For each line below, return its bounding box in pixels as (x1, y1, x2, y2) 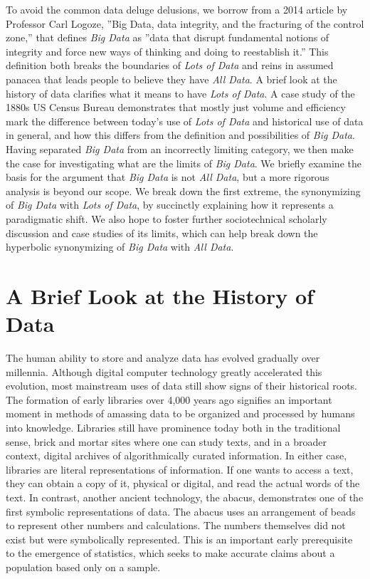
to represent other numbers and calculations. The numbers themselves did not (6, 518, 346, 533)
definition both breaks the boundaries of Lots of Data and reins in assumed (6, 58, 334, 73)
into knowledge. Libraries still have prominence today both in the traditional (6, 419, 341, 434)
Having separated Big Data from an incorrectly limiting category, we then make (6, 141, 354, 156)
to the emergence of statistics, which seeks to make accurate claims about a (6, 546, 335, 560)
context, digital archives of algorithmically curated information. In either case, (6, 448, 347, 463)
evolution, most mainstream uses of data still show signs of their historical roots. (6, 378, 358, 393)
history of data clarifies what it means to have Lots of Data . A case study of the (6, 85, 355, 100)
